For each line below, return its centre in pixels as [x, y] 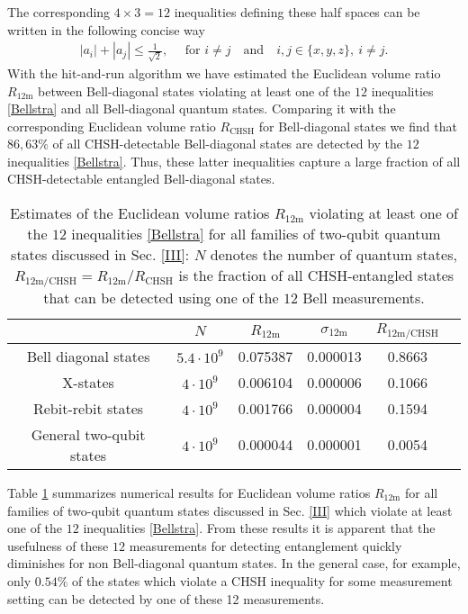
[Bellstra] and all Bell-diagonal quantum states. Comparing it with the [202, 108]
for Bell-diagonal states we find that [358, 126]
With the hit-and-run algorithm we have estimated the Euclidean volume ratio [224, 72]
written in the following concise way [106, 29]
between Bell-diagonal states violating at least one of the [194, 90]
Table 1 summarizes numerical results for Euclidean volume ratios [189, 492]
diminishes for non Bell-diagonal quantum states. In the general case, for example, [234, 563]
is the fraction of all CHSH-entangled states [316, 275]
